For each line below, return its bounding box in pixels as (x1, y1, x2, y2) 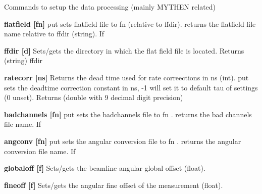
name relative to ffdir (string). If (4, 28, 104, 39)
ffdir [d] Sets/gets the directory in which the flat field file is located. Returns (4, 45, 244, 56)
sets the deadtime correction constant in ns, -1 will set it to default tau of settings (4, 82, 258, 92)
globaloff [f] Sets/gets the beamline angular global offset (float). (4, 163, 205, 173)
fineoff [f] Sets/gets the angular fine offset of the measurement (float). (4, 179, 223, 190)
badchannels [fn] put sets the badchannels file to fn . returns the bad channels (4, 109, 252, 119)
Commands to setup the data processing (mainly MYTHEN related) (4, 2, 216, 12)
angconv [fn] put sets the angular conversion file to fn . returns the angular (4, 135, 241, 146)
